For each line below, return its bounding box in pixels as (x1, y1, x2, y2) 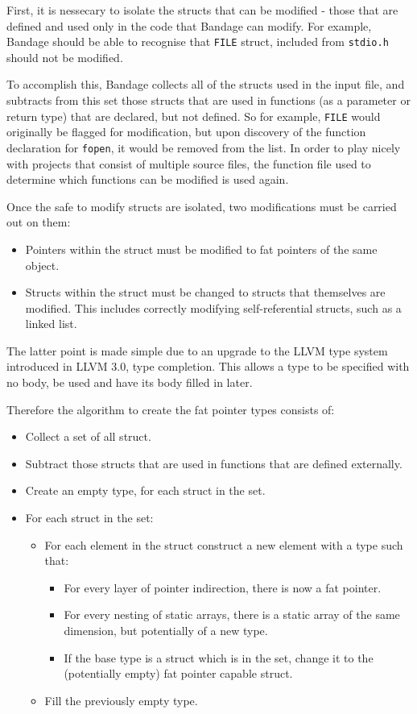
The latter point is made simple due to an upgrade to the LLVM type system (6, 342, 388, 359)
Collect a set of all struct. (25, 428, 151, 445)
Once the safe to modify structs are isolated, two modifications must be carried (6, 197, 397, 214)
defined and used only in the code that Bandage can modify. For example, (6, 17, 372, 34)
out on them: (6, 214, 71, 230)
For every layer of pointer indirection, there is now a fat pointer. (64, 579, 382, 596)
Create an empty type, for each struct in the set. (25, 482, 266, 499)
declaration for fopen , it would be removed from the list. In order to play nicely (6, 139, 401, 156)
